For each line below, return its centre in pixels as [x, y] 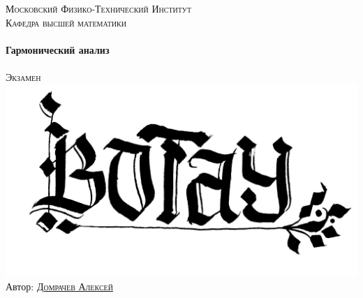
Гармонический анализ [58, 49]
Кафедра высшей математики [66, 22]
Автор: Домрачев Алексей [59, 286]
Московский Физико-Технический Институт [99, 8]
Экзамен [23, 76]
